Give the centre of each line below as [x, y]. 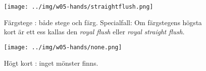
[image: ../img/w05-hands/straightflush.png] [79, 7]
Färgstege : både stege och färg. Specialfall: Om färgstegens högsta [103, 22]
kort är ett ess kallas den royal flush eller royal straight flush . [94, 32]
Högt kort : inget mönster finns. [51, 63]
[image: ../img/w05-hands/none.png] [63, 47]
